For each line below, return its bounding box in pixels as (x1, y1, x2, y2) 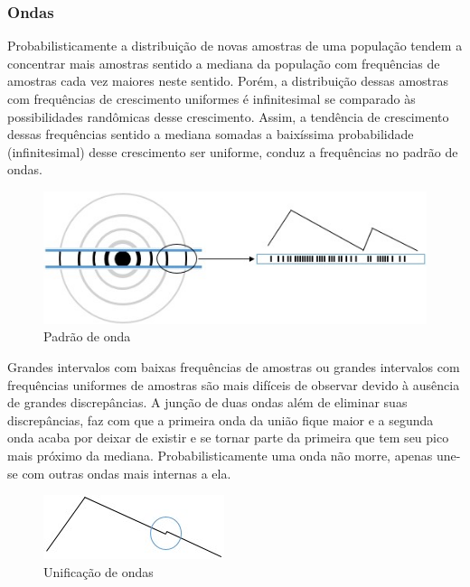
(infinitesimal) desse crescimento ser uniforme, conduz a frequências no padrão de (7, 142, 458, 161)
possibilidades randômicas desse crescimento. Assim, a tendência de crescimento (7, 107, 449, 126)
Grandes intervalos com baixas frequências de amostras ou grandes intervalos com (7, 357, 460, 376)
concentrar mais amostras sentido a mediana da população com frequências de (7, 53, 440, 72)
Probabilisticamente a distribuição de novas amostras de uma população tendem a (7, 36, 463, 55)
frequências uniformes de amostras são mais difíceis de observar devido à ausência (7, 375, 460, 394)
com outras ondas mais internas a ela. (22, 463, 231, 482)
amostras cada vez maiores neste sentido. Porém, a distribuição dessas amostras (7, 71, 449, 90)
